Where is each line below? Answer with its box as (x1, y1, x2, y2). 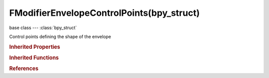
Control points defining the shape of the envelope (9, 34, 112, 39)
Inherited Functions (9, 54, 59, 61)
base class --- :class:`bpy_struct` (9, 25, 77, 31)
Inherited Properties (9, 43, 61, 50)
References (9, 65, 39, 72)
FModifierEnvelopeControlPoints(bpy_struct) (9, 7, 200, 18)
